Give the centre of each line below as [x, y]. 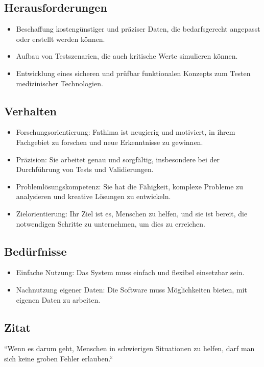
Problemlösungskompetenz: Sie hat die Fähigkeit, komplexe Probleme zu [130, 186]
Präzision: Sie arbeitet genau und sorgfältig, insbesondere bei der [118, 159]
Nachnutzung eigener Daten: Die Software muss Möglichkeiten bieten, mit [131, 289]
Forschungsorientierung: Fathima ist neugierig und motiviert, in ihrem [126, 132]
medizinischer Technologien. [59, 83]
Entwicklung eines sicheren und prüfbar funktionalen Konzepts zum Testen [133, 73]
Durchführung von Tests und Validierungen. [85, 169]
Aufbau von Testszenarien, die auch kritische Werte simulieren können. [127, 56]
